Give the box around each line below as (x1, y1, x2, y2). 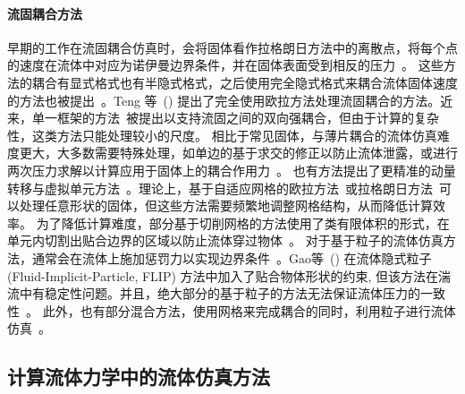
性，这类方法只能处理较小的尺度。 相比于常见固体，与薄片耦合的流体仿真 (7, 125, 437, 144)
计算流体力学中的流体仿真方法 (7, 363, 270, 390)
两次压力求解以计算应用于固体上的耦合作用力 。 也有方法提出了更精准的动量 (7, 160, 456, 179)
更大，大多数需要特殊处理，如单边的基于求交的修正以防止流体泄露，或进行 (19, 143, 458, 162)
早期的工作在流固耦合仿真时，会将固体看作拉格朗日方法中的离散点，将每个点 (7, 38, 458, 56)
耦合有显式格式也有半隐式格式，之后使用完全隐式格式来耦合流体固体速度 (31, 73, 458, 91)
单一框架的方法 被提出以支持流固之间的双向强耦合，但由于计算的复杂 (31, 108, 439, 127)
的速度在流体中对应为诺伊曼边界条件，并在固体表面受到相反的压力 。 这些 (7, 56, 444, 74)
